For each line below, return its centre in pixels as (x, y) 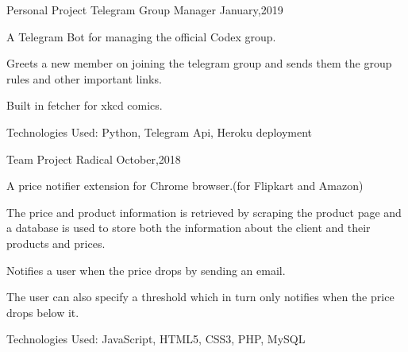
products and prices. (56, 243)
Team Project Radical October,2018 (94, 159)
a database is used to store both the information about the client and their (189, 228)
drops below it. (43, 312)
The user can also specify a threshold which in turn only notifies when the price (200, 297)
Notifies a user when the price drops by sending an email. (146, 270)
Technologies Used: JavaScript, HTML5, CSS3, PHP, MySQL (156, 339)
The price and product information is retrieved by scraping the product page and (204, 212)
